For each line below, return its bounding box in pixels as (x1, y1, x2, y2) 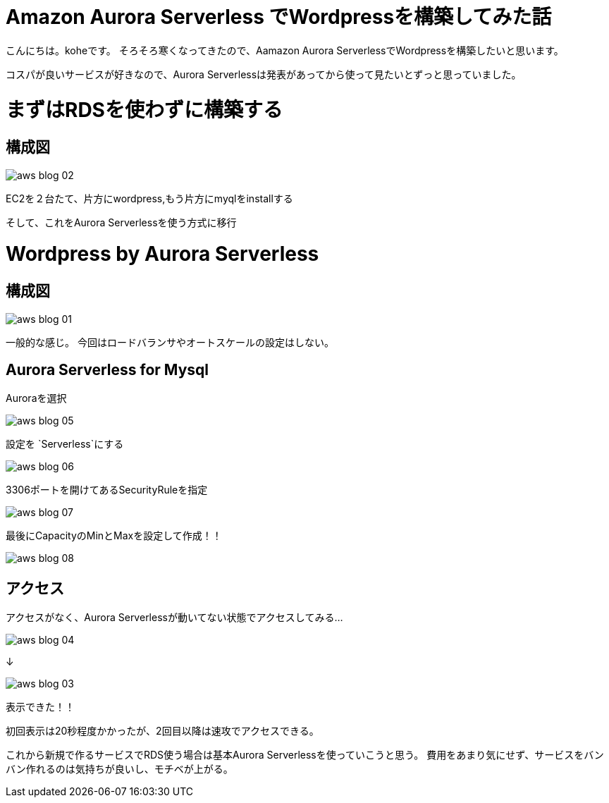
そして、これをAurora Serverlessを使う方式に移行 (6, 216, 237, 228)
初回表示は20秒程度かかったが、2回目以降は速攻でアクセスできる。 (6, 725, 319, 737)
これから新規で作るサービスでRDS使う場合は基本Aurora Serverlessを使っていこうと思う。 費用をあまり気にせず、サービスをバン (6, 749, 604, 761)
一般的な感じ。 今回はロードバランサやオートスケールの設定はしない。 (6, 336, 334, 348)
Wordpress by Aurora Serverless (6, 242, 319, 266)
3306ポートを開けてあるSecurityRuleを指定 (6, 484, 208, 496)
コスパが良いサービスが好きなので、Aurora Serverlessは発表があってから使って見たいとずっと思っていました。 (6, 68, 522, 80)
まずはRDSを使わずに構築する (6, 97, 283, 122)
